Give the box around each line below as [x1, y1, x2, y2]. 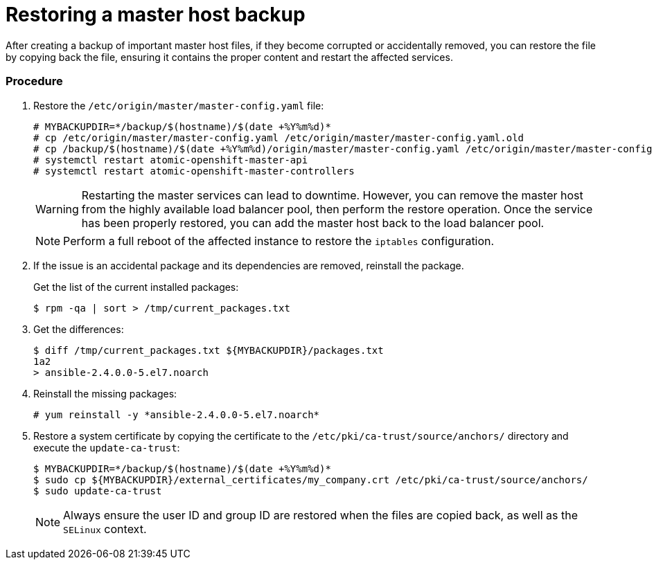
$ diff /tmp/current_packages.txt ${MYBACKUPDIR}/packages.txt [33, 344, 384, 356]
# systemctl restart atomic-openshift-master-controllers [33, 165, 355, 177]
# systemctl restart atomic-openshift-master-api [33, 154, 308, 165]
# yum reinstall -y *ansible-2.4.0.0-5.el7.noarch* [33, 409, 320, 420]
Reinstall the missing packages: [33, 387, 177, 400]
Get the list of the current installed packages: [33, 280, 239, 293]
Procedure [6, 74, 63, 89]
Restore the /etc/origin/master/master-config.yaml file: [33, 99, 324, 111]
